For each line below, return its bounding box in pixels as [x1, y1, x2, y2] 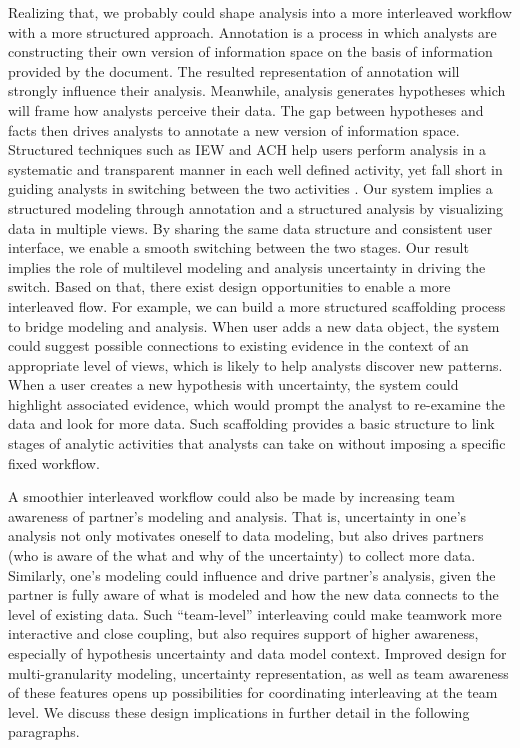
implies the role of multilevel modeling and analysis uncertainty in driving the [8, 256, 486, 277]
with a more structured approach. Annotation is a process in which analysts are [8, 21, 497, 42]
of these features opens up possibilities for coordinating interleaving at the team [8, 682, 498, 703]
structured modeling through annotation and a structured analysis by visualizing [8, 197, 503, 218]
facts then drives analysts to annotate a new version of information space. [8, 119, 460, 140]
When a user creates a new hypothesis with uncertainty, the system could [8, 374, 459, 395]
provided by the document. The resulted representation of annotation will [8, 60, 460, 81]
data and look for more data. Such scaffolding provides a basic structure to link [8, 413, 495, 434]
